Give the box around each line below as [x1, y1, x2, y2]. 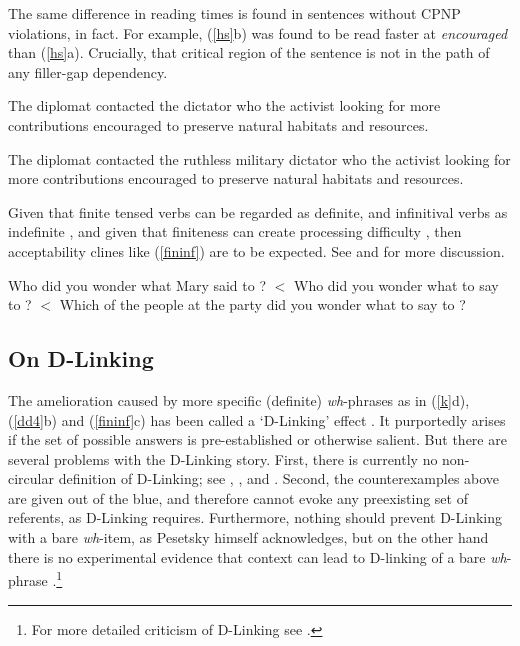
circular [8, 468, 54, 489]
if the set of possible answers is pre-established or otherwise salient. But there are [8, 429, 507, 450]
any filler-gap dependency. [8, 61, 168, 82]
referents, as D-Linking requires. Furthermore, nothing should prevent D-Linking [8, 507, 502, 528]
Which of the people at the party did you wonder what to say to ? [59, 294, 466, 315]
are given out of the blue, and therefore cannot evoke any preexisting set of [8, 487, 468, 508]
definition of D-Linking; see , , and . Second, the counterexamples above [58, 468, 500, 489]
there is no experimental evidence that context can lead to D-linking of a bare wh [8, 546, 507, 567]
